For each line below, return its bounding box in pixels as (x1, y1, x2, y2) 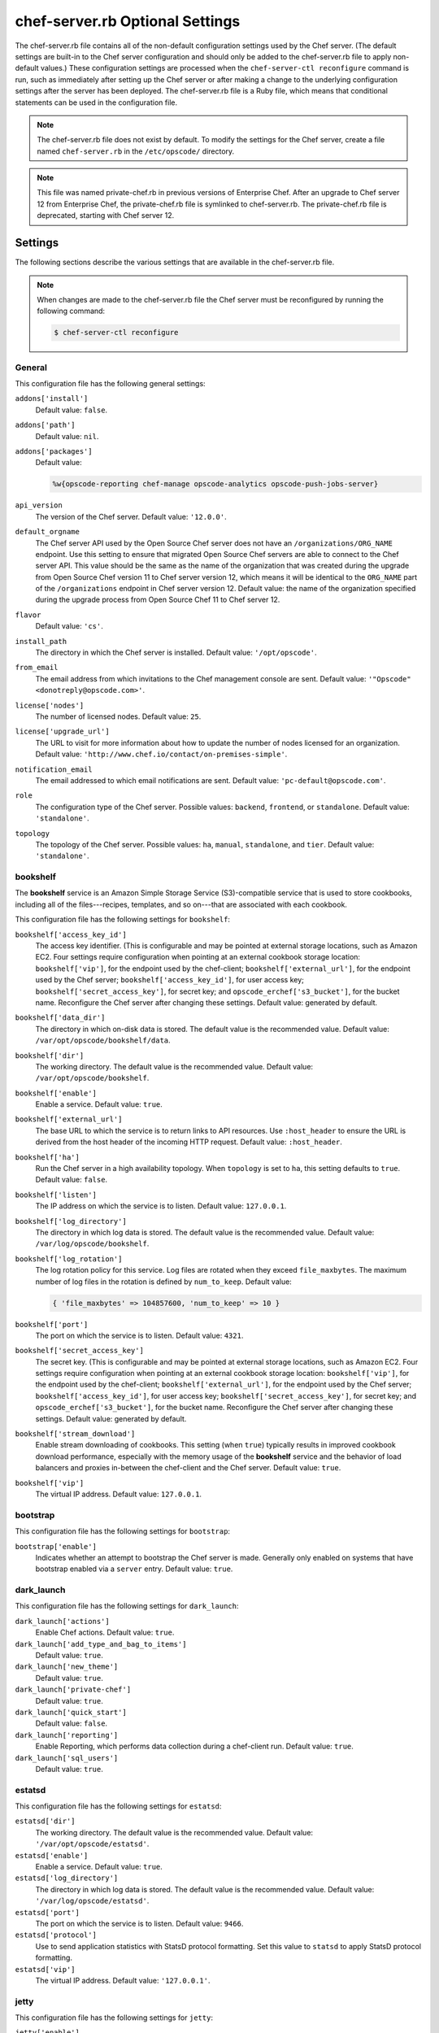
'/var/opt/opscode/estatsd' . (35, 1839, 150, 1849)
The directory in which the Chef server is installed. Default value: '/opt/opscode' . (35, 647, 317, 658)
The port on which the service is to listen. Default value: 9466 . (35, 1918, 244, 1928)
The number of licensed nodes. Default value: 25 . (35, 712, 202, 721)
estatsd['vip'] (15, 1965, 76, 1974)
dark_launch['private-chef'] (15, 1685, 132, 1695)
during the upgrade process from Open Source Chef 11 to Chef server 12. (35, 594, 280, 605)
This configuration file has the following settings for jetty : (15, 2013, 213, 2022)
